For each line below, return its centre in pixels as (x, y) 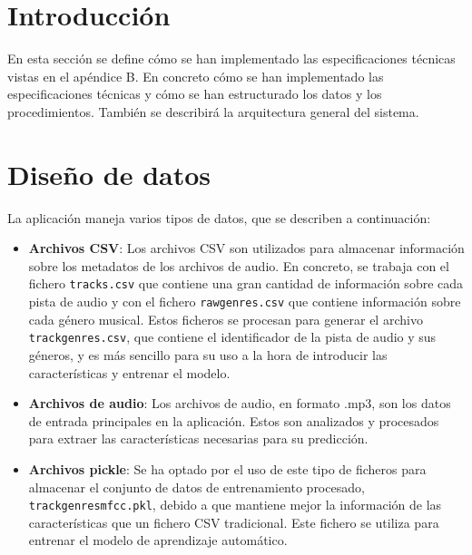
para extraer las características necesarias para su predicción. (198, 438)
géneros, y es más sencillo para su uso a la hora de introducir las (208, 354)
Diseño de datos (109, 174)
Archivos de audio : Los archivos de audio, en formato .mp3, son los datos (240, 403)
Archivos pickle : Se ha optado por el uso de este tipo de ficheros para (227, 468)
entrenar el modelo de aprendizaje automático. (158, 540)
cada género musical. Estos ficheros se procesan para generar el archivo (226, 319)
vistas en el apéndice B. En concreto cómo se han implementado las (196, 76)
